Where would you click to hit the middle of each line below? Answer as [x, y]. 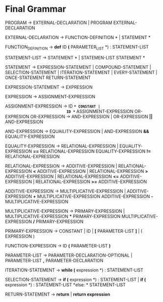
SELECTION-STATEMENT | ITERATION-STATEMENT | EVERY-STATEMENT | [81, 72]
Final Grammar [35, 9]
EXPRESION [17, 116]
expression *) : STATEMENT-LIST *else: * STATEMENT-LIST [65, 285]
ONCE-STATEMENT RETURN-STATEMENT [48, 78]
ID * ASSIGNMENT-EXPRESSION [100, 111]
